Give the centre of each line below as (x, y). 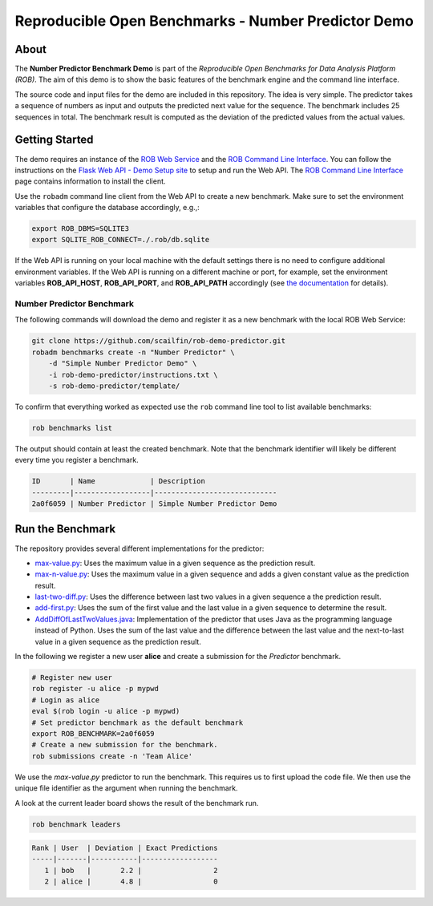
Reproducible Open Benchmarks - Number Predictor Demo (214, 21)
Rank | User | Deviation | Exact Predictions (125, 848)
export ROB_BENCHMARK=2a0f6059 (93, 733)
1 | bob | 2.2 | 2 (131, 870)
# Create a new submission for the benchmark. (125, 745)
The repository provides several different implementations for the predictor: (140, 548)
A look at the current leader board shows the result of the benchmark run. (137, 803)
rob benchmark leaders (76, 824)
